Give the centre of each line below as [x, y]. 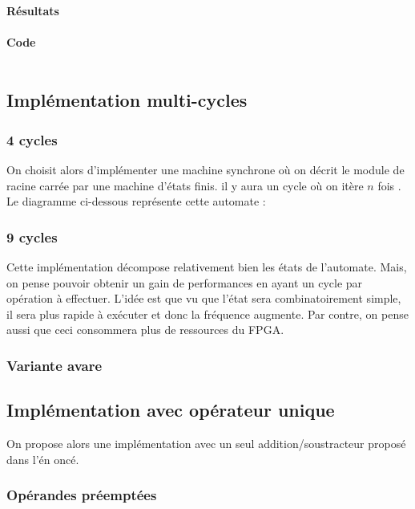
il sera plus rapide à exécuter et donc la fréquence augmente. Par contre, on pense [207, 314]
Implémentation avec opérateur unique [171, 410]
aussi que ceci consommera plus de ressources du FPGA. [145, 330]
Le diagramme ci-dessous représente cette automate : [136, 201]
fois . [389, 185]
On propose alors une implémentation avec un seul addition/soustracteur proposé [206, 443]
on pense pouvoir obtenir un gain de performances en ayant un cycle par [185, 282]
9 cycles [32, 236]
